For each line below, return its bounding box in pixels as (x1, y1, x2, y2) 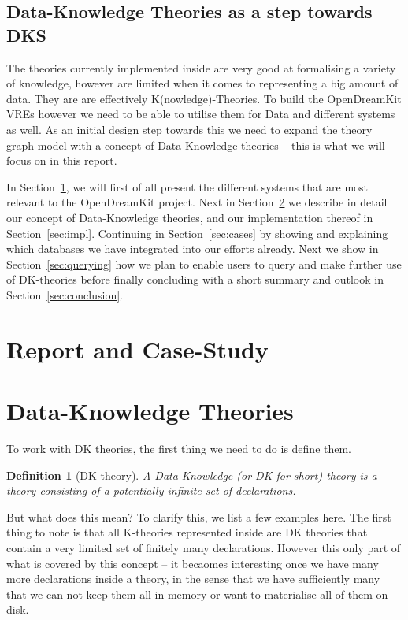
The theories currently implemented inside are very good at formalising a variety (6, 59, 396, 76)
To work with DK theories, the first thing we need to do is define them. (6, 440, 352, 456)
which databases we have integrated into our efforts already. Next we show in (6, 240, 379, 257)
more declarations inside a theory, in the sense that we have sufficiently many (6, 570, 380, 587)
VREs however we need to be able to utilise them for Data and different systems (6, 106, 395, 122)
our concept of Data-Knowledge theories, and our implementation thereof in (6, 209, 373, 225)
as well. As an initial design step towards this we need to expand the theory (6, 121, 373, 137)
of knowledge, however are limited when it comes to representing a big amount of (6, 75, 399, 91)
